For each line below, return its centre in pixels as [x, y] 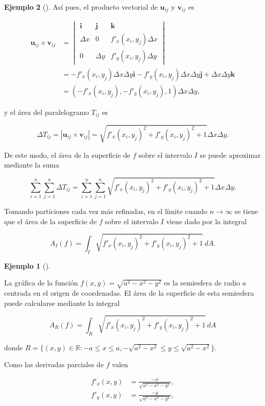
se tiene [246, 211]
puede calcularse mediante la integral [62, 303]
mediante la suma [32, 165]
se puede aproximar [230, 154]
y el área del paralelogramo [47, 112]
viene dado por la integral [207, 221]
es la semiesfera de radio [202, 283]
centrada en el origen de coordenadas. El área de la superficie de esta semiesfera [129, 292]
